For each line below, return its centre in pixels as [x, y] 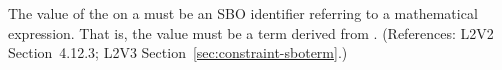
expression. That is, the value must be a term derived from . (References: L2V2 [251, 32]
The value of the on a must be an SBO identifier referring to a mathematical [243, 13]
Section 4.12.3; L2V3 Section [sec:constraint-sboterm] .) [178, 52]
